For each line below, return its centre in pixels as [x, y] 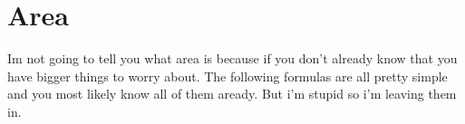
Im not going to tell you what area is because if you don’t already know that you [232, 58]
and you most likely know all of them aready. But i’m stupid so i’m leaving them [232, 94]
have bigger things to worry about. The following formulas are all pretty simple [228, 76]
